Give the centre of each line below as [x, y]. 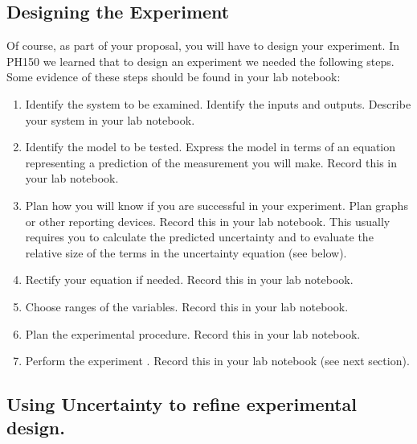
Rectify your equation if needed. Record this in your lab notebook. [189, 280]
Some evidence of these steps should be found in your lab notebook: [174, 77]
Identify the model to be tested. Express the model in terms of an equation [211, 147]
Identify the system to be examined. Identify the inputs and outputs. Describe [218, 103]
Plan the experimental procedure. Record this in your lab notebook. [193, 333]
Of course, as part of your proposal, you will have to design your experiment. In [203, 45]
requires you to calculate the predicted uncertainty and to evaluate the [199, 237]
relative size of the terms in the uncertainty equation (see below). [186, 252]
